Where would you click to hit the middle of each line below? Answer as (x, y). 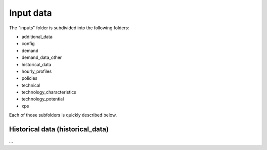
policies (29, 78)
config (28, 44)
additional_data (37, 37)
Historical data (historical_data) (59, 129)
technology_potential (43, 99)
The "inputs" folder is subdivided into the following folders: (69, 28)
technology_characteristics (49, 92)
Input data (30, 13)
